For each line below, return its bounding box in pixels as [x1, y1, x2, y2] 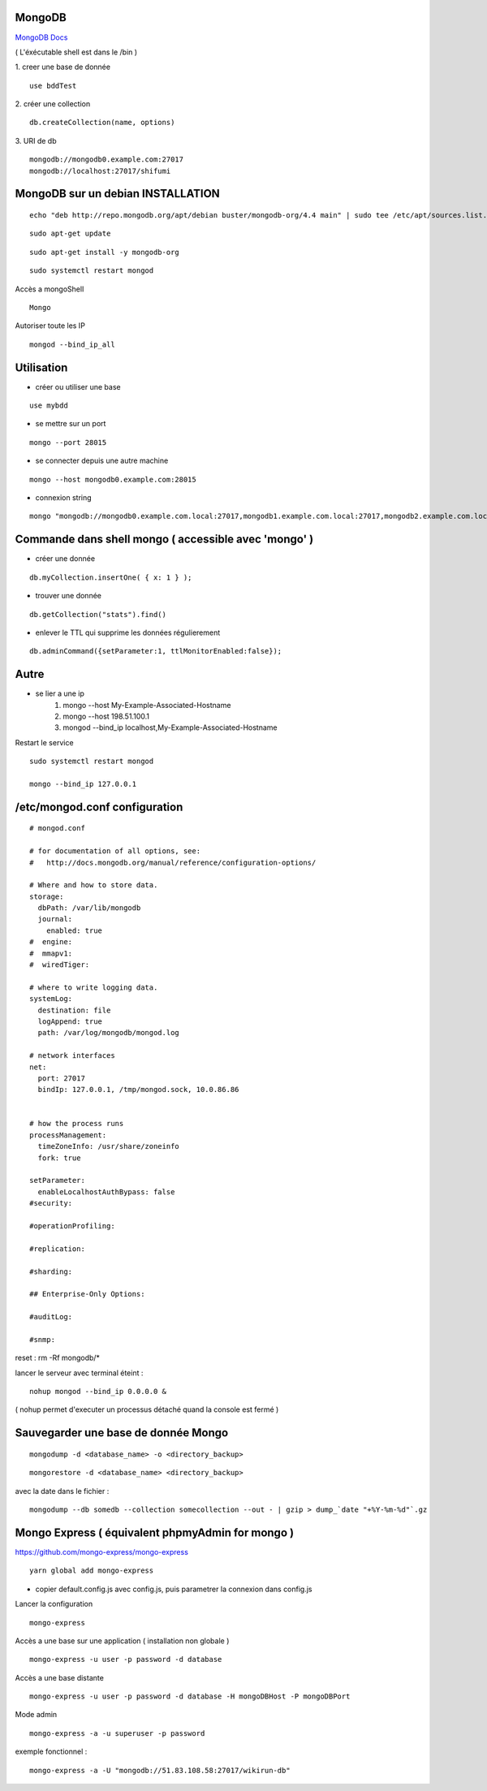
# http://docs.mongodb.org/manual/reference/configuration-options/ [29, 857, 317, 867]
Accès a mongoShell [15, 284, 84, 294]
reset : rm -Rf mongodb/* [15, 1353, 101, 1363]
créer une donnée [35, 554, 96, 563]
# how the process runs [29, 1119, 124, 1129]
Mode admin [15, 1710, 58, 1720]
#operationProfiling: [29, 1222, 115, 1230]
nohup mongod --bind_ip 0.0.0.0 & [29, 1387, 166, 1396]
